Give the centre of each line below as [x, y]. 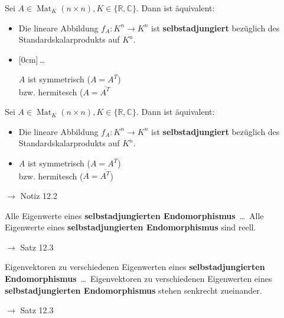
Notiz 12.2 [39, 195]
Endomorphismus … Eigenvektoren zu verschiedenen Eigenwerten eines [138, 278]
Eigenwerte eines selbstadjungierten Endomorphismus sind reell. [130, 227]
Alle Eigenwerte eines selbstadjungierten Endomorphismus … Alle [134, 215]
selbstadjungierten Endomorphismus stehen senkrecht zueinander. [133, 290]
